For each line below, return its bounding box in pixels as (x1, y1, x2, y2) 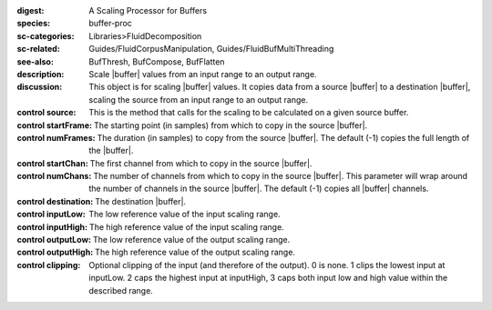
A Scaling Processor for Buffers (88, 5, 208, 15)
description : (16, 68, 65, 79)
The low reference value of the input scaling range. (88, 209, 282, 220)
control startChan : (16, 157, 88, 168)
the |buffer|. (88, 145, 134, 156)
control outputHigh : (16, 246, 94, 258)
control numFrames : (16, 132, 96, 143)
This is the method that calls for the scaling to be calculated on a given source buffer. (88, 107, 409, 118)
